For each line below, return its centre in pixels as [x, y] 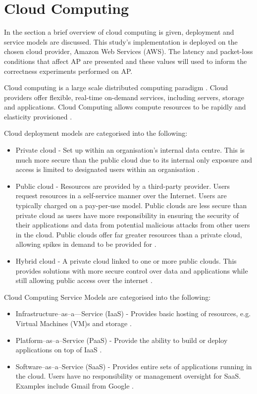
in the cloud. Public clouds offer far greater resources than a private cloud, [129, 234]
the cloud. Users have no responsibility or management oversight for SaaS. [128, 376]
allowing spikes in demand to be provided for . [86, 244]
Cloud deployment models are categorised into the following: [96, 133]
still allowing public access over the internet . [84, 280]
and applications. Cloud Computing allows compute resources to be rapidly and [125, 107]
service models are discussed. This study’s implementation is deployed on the [121, 41]
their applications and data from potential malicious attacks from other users [133, 225]
